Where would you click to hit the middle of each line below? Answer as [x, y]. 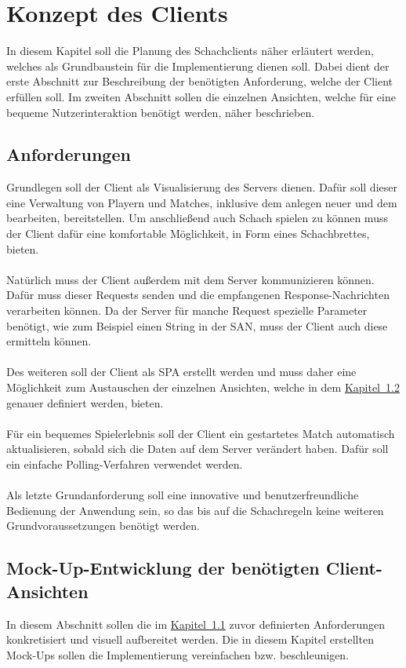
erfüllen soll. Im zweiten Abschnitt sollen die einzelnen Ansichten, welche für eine [201, 96]
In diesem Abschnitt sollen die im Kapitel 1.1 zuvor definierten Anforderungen [196, 624]
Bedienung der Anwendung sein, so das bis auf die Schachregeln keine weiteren [195, 510]
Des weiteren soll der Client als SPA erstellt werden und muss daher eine [181, 372]
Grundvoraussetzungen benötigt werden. [103, 526]
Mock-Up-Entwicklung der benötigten [163, 568]
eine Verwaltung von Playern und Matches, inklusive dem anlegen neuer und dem [202, 202]
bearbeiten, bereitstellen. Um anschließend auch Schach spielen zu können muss [197, 218]
